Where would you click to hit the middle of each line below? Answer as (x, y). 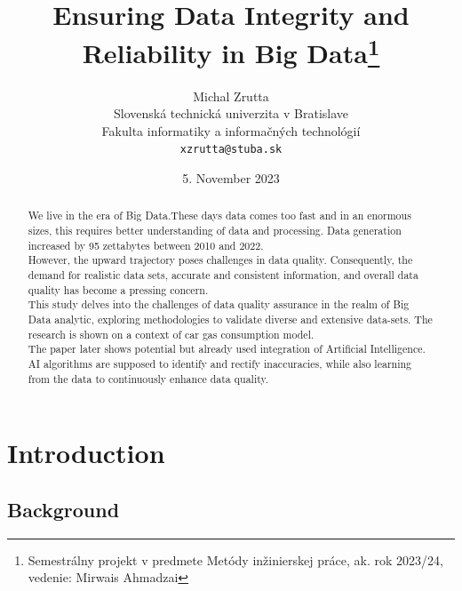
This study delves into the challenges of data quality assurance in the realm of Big (219, 304)
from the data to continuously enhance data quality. (148, 378)
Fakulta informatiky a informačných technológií (231, 130)
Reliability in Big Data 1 (231, 51)
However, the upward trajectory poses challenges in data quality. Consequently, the (220, 260)
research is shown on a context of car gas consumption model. (171, 334)
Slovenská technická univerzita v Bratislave (231, 113)
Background (64, 509)
